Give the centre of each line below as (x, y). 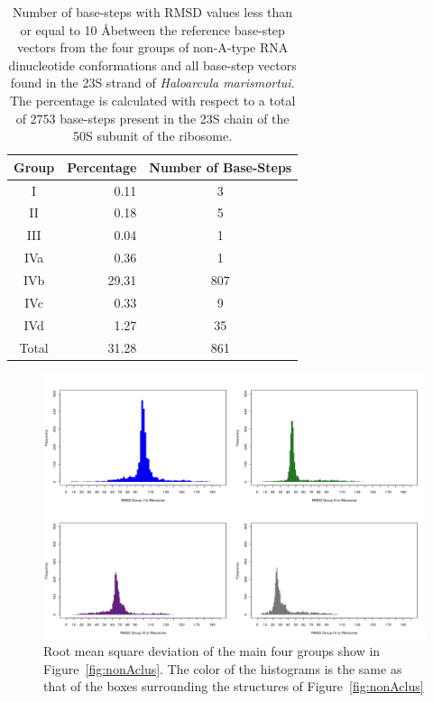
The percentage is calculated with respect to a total (152, 100)
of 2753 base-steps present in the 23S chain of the (152, 118)
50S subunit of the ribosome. (153, 136)
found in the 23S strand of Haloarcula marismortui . (152, 83)
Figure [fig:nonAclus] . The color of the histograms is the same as (223, 668)
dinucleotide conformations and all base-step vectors (152, 65)
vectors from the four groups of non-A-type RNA (152, 47)
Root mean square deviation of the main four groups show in (212, 651)
